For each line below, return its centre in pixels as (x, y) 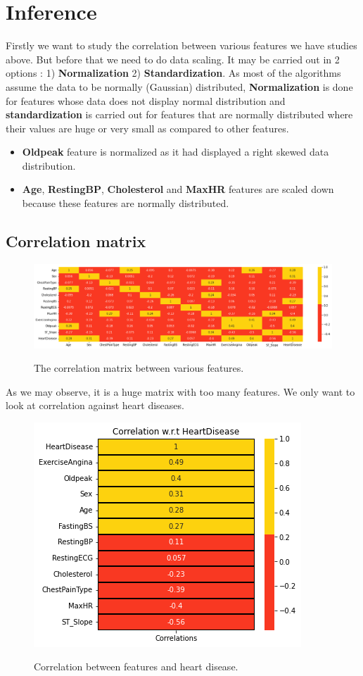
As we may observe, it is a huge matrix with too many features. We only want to (180, 391)
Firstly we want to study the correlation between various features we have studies (181, 45)
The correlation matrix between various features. (139, 368)
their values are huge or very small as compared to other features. (147, 128)
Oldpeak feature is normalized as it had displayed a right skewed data (176, 152)
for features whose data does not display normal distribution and (146, 100)
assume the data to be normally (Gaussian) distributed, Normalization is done (179, 86)
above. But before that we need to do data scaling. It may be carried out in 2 (173, 59)
